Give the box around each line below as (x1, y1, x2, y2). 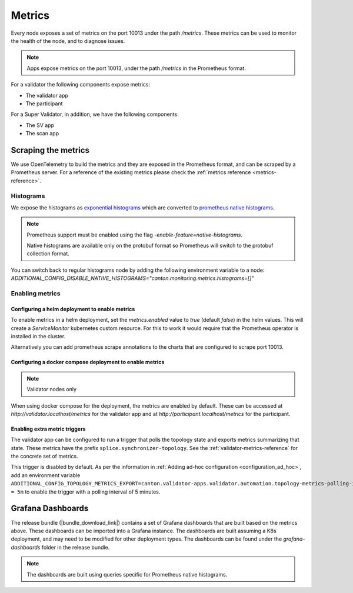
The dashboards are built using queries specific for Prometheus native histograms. (26, 571, 228, 578)
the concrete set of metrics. (11, 453, 79, 460)
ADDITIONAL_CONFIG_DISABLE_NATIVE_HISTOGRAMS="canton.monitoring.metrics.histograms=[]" (11, 275, 254, 282)
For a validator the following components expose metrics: (11, 81, 150, 88)
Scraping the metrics (11, 145, 89, 155)
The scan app (25, 130, 59, 137)
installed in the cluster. (11, 332, 66, 339)
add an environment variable (11, 471, 81, 479)
